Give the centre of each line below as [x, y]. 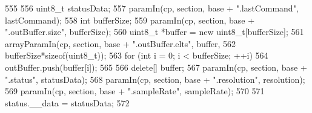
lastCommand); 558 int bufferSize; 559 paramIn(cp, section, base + [130, 20]
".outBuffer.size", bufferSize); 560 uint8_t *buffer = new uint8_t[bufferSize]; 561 [154, 32]
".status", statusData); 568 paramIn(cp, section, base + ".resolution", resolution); [155, 79]
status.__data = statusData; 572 [67, 102]
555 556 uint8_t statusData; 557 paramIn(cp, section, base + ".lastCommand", [152, 8]
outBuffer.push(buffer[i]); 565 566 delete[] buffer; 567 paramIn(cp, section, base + [156, 67]
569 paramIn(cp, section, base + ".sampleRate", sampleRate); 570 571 [135, 91]
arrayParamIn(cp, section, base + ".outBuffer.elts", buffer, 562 [121, 43]
